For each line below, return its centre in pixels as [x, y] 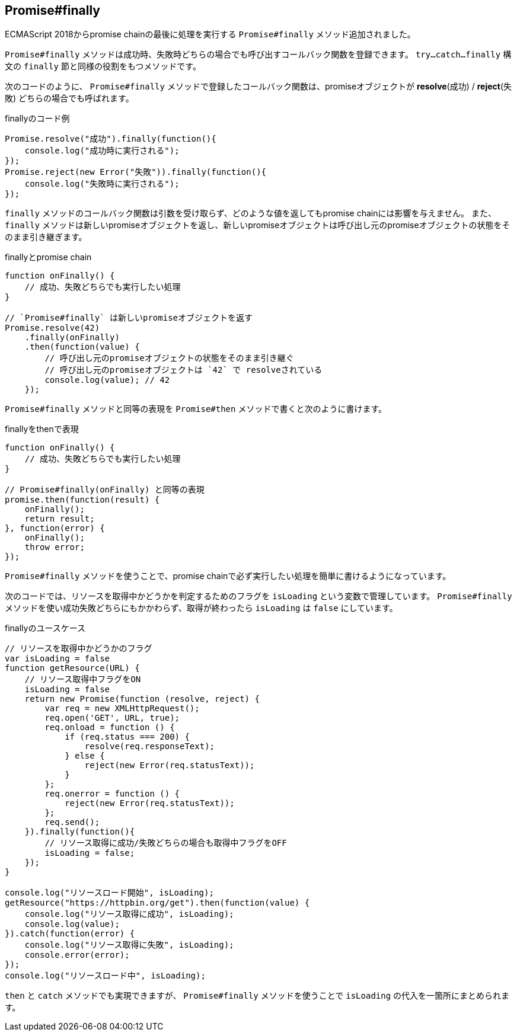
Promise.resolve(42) [52, 328]
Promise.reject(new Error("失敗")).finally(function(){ [136, 172]
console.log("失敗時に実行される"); [102, 184]
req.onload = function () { [110, 728]
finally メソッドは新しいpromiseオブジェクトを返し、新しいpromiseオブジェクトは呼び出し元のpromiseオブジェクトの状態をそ [258, 225]
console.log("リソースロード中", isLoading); [105, 976]
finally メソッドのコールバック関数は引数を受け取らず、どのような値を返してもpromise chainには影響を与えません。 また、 [251, 213]
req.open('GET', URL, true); [112, 718]
